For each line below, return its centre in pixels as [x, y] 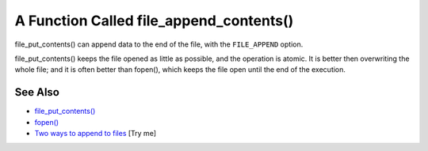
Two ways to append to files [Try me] [96, 134]
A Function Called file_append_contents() [154, 21]
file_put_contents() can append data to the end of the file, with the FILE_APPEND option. [159, 44]
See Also [37, 92]
